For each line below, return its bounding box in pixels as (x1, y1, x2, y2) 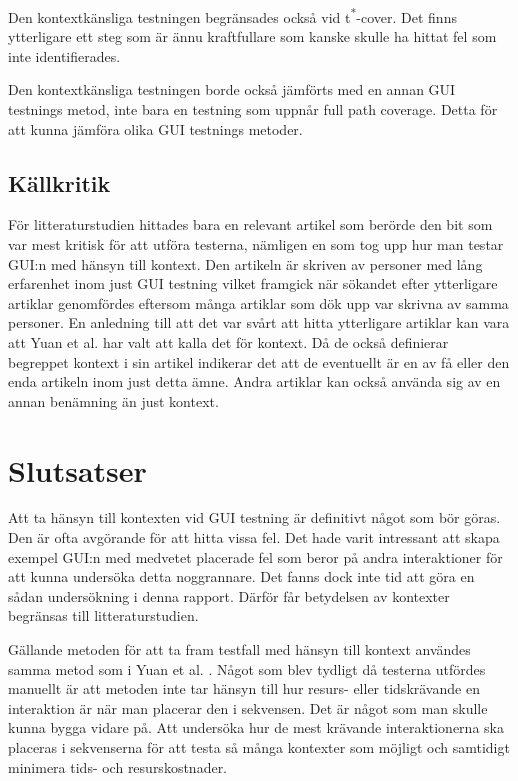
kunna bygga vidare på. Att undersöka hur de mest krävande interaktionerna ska (8, 717, 504, 738)
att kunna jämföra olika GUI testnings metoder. (8, 118, 303, 139)
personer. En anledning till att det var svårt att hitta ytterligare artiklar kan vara (8, 312, 510, 333)
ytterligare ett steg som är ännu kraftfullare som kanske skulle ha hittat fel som (8, 26, 497, 47)
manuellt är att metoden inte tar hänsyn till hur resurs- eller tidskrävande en (8, 678, 480, 699)
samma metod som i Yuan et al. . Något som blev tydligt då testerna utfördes (8, 658, 486, 679)
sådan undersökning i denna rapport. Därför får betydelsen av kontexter (8, 585, 450, 606)
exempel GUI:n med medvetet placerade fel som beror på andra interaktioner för (8, 546, 503, 567)
